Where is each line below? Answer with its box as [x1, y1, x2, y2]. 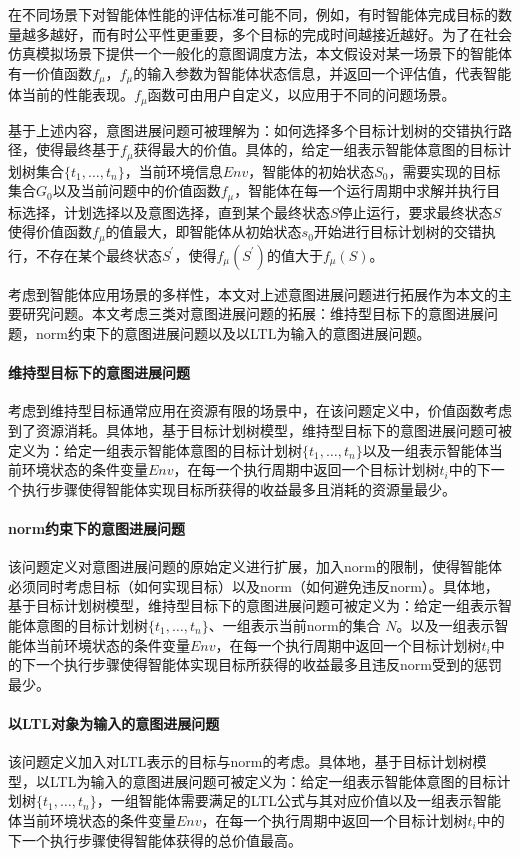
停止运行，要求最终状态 [338, 201, 493, 222]
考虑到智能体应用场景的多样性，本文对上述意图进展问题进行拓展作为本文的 [8, 283, 498, 304]
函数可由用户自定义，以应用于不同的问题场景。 [147, 84, 456, 105]
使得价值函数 [8, 221, 92, 242]
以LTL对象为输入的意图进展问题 [8, 712, 220, 733]
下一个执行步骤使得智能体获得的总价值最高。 [8, 829, 302, 850]
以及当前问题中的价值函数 [52, 180, 221, 201]
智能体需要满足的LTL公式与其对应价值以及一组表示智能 [138, 790, 502, 811]
